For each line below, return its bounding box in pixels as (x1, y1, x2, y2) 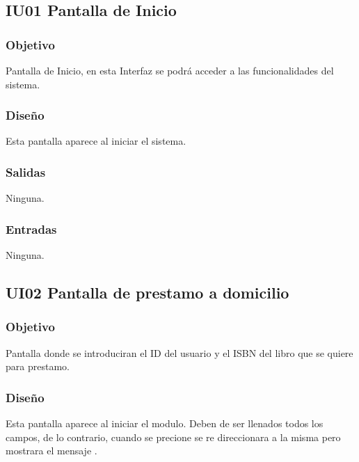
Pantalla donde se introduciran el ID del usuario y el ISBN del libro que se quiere (6, 345, 353, 360)
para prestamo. (6, 359, 70, 374)
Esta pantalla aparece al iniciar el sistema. (6, 134, 186, 148)
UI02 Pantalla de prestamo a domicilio (6, 282, 289, 303)
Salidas (6, 163, 46, 180)
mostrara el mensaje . (6, 443, 97, 458)
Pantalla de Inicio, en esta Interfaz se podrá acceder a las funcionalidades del (6, 63, 334, 77)
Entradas (6, 220, 57, 237)
